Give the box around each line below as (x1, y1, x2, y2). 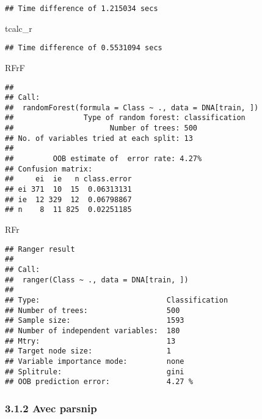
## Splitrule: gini (5, 367, 184, 376)
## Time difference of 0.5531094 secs (5, 43, 162, 53)
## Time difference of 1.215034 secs (5, 4, 158, 13)
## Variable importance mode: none (5, 357, 184, 366)
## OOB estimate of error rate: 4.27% (5, 154, 202, 164)
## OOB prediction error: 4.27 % (5, 377, 193, 387)
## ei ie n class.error (5, 175, 132, 184)
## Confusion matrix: (5, 164, 93, 173)
